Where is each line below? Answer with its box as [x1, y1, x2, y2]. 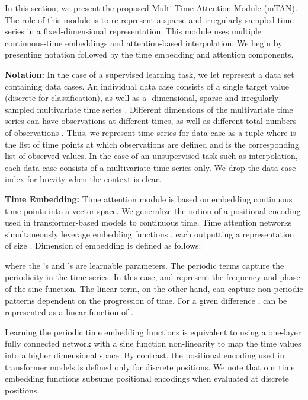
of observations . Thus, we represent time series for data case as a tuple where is [5, 126, 296, 138]
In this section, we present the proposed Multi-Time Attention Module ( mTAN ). [5, 2, 297, 14]
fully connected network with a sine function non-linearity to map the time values [5, 337, 301, 350]
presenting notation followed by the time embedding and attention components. [5, 48, 294, 61]
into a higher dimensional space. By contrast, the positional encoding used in [5, 349, 285, 361]
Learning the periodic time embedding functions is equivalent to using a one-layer [5, 325, 301, 338]
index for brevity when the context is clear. [5, 173, 162, 185]
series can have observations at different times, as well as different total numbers [5, 115, 297, 127]
